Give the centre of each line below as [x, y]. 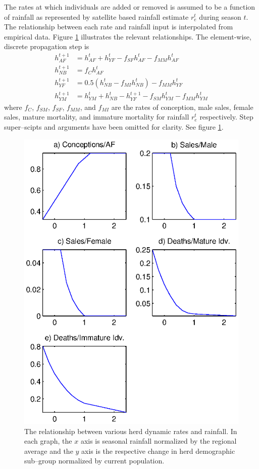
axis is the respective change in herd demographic [158, 451]
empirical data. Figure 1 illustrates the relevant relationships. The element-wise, [128, 36]
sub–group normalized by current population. [94, 461]
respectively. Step [226, 117]
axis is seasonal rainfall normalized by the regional [159, 441]
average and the [49, 451]
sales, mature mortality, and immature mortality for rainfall [97, 117]
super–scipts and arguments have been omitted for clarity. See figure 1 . [114, 126]
